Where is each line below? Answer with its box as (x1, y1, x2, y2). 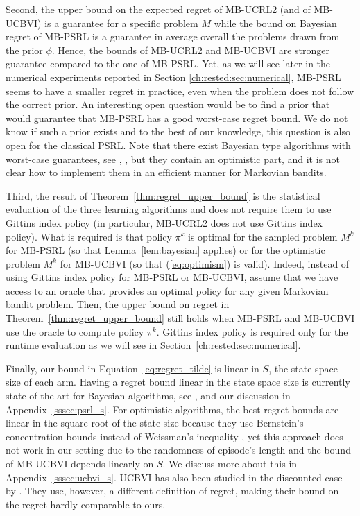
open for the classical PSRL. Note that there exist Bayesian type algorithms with (6, 137, 351, 152)
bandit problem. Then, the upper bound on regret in (6, 297, 230, 311)
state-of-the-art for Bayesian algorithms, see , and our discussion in (6, 388, 291, 403)
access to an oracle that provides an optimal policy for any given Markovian (6, 283, 329, 298)
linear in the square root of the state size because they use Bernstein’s (6, 415, 304, 430)
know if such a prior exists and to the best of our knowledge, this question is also (6, 124, 350, 139)
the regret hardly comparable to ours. (6, 497, 166, 511)
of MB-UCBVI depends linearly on (6, 456, 154, 470)
